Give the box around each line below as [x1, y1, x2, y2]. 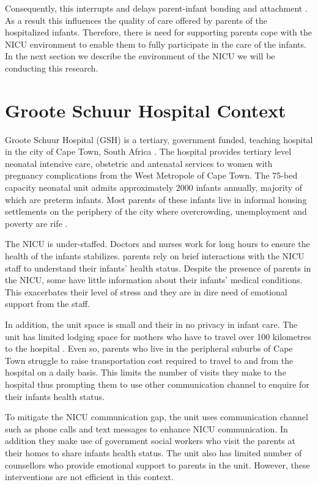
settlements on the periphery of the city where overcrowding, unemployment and [5, 205, 307, 218]
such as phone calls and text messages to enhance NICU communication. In [5, 422, 288, 435]
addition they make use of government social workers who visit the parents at [5, 434, 295, 447]
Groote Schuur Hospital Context [5, 97, 286, 122]
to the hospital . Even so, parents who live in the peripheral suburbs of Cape [5, 342, 293, 355]
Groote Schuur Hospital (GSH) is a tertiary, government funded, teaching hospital [5, 133, 313, 146]
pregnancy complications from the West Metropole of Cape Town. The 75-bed [5, 169, 298, 182]
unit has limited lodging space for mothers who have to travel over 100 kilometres [5, 330, 311, 342]
